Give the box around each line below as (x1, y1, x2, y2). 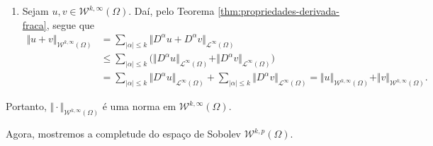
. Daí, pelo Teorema (128, 4, 215, 18)
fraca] (22, 17, 47, 32)
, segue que (46, 17, 95, 32)
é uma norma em (102, 99, 176, 114)
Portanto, (6, 99, 47, 114)
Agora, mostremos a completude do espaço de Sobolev (6, 126, 241, 141)
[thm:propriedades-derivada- (218, 4, 339, 18)
